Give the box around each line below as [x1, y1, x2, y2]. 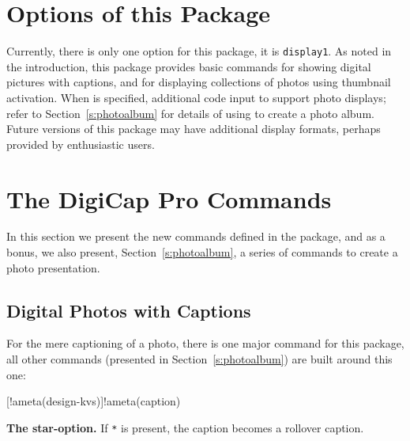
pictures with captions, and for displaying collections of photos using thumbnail [6, 74, 391, 90]
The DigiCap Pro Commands [6, 182, 332, 215]
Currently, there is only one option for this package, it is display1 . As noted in [6, 43, 392, 59]
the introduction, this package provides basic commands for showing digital [6, 58, 371, 74]
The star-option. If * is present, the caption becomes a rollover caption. [6, 419, 364, 435]
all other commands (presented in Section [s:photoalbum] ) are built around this [6, 351, 393, 367]
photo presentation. [6, 259, 100, 276]
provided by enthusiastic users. [6, 135, 155, 152]
